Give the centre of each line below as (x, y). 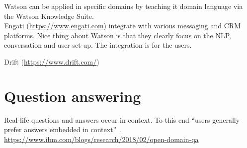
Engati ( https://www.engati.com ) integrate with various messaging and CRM (123, 26)
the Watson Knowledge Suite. (49, 16)
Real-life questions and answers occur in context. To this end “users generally (122, 119)
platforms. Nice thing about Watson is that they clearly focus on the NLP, (118, 35)
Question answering (73, 96)
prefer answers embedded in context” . (63, 129)
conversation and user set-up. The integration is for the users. (98, 45)
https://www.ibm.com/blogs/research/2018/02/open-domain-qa (101, 139)
